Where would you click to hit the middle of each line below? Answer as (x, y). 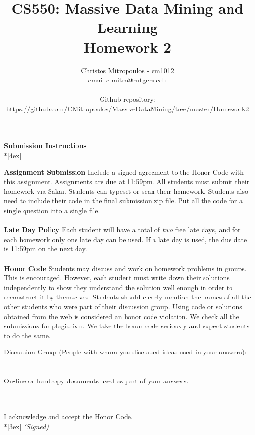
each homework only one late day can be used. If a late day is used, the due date (126, 239)
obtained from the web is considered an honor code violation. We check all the (122, 316)
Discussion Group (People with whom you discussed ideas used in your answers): (125, 352)
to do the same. (27, 335)
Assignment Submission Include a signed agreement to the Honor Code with (124, 172)
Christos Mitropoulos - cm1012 (127, 70)
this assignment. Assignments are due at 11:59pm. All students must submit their (127, 181)
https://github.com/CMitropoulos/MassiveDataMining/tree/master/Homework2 (127, 108)
